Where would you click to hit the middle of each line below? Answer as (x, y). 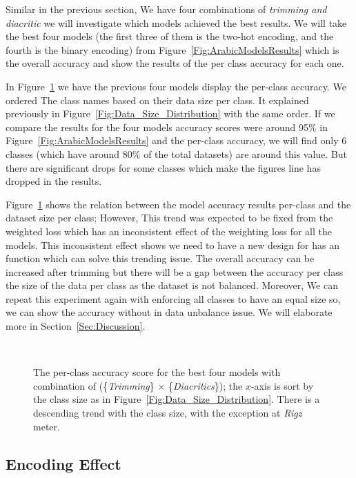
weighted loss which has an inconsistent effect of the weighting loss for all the (169, 231)
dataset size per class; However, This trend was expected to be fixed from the (169, 218)
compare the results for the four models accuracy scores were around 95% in (167, 127)
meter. (47, 426)
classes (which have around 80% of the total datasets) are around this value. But (177, 153)
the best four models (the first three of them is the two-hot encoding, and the (170, 36)
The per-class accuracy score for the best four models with (157, 372)
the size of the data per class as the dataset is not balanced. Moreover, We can (172, 285)
